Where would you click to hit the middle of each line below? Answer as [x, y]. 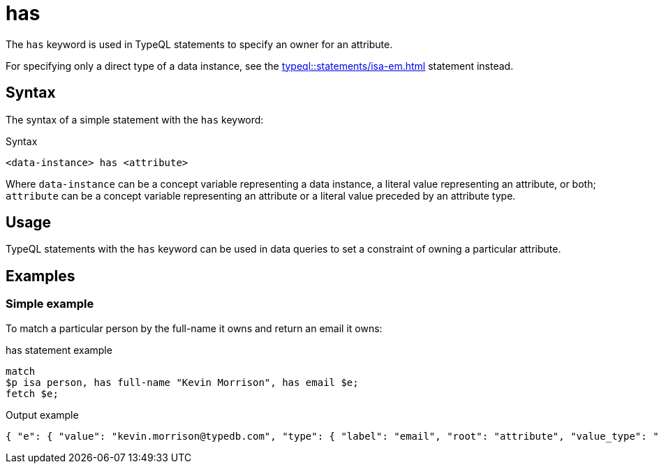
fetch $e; [32, 393]
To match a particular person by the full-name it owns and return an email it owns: [194, 328]
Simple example [50, 304]
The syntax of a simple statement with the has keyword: [135, 119]
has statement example [59, 350]
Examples [40, 276]
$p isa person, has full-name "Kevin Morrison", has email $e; [182, 382]
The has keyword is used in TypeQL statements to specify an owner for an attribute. [199, 44]
